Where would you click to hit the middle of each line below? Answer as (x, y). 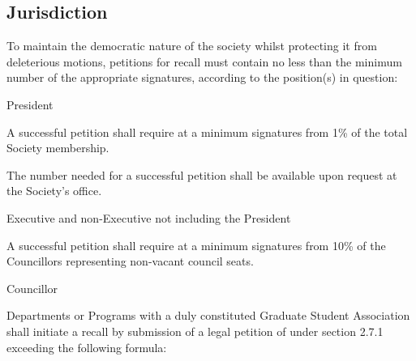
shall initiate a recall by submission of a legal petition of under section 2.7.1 (195, 331)
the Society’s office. (54, 191)
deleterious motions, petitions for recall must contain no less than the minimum (204, 61)
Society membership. (58, 148)
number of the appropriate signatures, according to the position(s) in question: (202, 77)
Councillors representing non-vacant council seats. (130, 261)
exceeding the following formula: (87, 347)
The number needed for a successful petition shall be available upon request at (202, 174)
